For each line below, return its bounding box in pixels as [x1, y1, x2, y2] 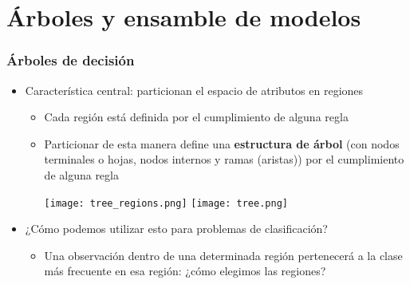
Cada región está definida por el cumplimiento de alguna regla [44, 108, 349, 125]
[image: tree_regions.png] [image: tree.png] [44, 197, 288, 209]
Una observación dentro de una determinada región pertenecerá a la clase [44, 247, 403, 263]
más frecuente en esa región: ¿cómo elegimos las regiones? [44, 262, 326, 279]
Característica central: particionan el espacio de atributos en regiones [25, 81, 364, 98]
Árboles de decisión [6, 50, 135, 70]
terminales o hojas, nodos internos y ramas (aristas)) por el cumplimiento [44, 151, 404, 168]
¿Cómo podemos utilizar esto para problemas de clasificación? [25, 220, 328, 237]
